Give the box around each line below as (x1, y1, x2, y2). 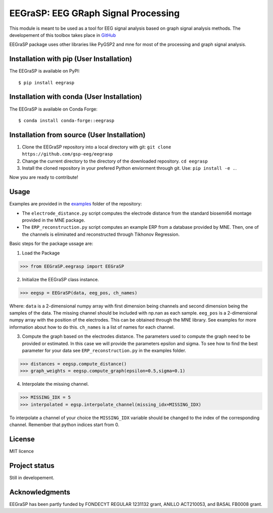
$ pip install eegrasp (18, 80, 75, 85)
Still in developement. (9, 475, 55, 481)
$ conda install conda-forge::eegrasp (18, 118, 115, 123)
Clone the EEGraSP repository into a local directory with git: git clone (22, 144, 171, 150)
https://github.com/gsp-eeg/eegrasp (22, 151, 113, 157)
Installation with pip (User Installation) (9, 55, 132, 63)
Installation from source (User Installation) (9, 130, 146, 139)
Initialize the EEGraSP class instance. (22, 276, 99, 282)
